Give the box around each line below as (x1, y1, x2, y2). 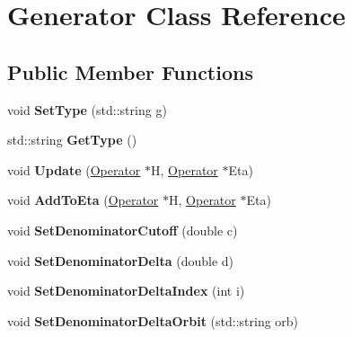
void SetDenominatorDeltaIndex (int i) (7, 281, 245, 300)
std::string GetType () (7, 130, 137, 149)
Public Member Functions (7, 58, 253, 85)
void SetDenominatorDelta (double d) (7, 251, 233, 270)
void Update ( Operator (7, 160, 141, 179)
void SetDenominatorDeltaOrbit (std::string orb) (7, 311, 299, 330)
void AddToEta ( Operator (7, 191, 159, 209)
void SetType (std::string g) (7, 100, 167, 119)
